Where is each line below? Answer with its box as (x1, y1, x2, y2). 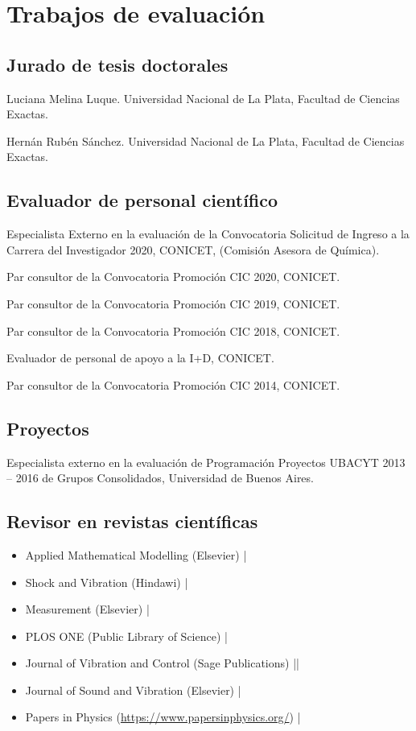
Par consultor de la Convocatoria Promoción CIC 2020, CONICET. (6, 268, 340, 285)
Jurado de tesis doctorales (6, 52, 229, 76)
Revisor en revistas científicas (6, 509, 258, 534)
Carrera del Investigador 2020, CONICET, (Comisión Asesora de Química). (6, 241, 380, 258)
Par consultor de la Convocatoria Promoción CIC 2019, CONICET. (6, 295, 340, 312)
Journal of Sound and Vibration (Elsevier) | (25, 681, 241, 698)
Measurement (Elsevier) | (25, 601, 150, 617)
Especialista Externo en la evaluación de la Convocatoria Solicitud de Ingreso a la (6, 225, 410, 242)
